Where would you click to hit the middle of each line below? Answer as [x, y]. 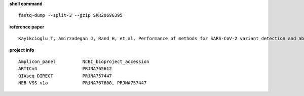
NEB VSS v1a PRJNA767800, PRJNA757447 [83, 83]
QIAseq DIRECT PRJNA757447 [65, 76]
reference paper [27, 27]
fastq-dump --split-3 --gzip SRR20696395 [70, 15]
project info [22, 50]
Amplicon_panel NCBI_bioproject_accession [84, 61]
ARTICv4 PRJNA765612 [65, 69]
